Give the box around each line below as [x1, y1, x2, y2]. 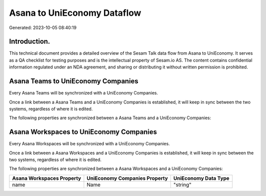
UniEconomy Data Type [173, 175, 230, 182]
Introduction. [9, 37, 50, 46]
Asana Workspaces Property [12, 175, 81, 182]
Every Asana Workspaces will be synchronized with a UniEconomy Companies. [9, 141, 170, 147]
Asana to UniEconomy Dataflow [9, 7, 141, 18]
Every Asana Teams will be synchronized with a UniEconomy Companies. [9, 90, 159, 96]
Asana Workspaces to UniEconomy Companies [9, 128, 157, 136]
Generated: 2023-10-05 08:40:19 [9, 25, 77, 31]
